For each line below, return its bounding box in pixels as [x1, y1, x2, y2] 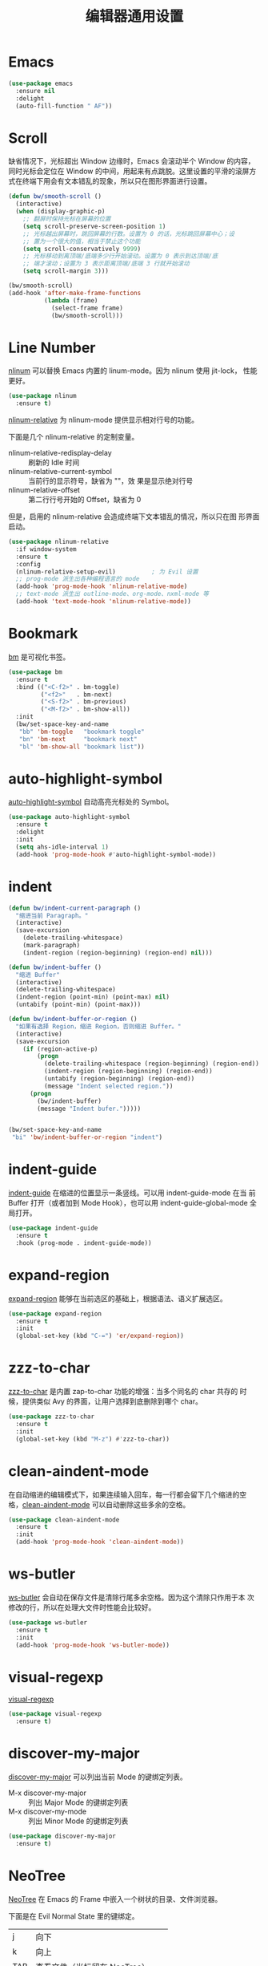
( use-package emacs [8, 79, 74, 87]
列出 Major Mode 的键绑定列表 [28, 1798, 129, 1807]
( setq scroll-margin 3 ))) [22, 267, 110, 275]
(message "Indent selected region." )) [43, 1082, 174, 1090]
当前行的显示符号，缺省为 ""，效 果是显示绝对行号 [28, 476, 194, 486]
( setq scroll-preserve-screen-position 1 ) [22, 222, 166, 230]
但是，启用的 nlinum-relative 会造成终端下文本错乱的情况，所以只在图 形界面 [8, 512, 260, 521]
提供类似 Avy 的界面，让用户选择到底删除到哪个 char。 [22, 1396, 202, 1406]
